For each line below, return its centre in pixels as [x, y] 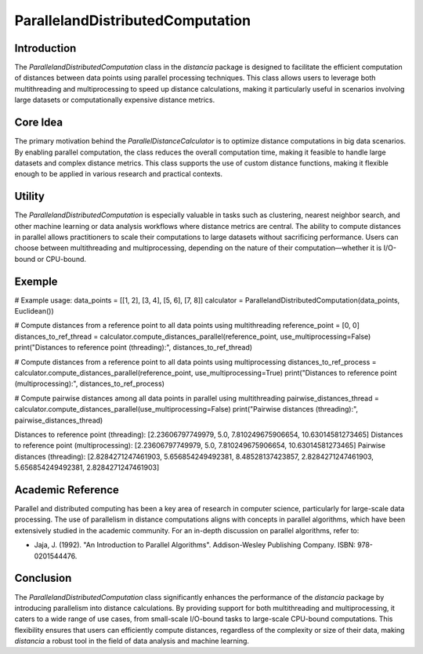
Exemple [36, 281]
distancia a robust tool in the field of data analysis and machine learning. [132, 641]
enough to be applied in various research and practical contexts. [119, 174]
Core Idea [38, 123]
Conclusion [43, 578]
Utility [29, 196]
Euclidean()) [34, 311]
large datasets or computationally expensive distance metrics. [115, 100]
